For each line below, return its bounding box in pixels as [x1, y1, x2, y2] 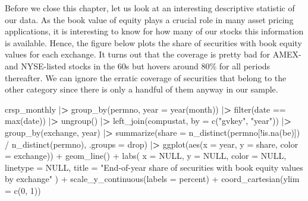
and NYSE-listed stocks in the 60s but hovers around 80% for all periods [5, 59, 271, 72]
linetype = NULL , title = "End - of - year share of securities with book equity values [5, 161, 303, 173]
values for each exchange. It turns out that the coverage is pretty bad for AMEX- [5, 48, 301, 60]
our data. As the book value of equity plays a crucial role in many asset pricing [5, 13, 294, 25]
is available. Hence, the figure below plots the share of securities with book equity [5, 36, 302, 49]
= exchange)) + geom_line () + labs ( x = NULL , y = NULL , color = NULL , [5, 149, 287, 162]
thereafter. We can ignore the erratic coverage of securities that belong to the [5, 71, 287, 84]
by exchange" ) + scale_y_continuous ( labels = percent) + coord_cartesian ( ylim [5, 173, 300, 185]
